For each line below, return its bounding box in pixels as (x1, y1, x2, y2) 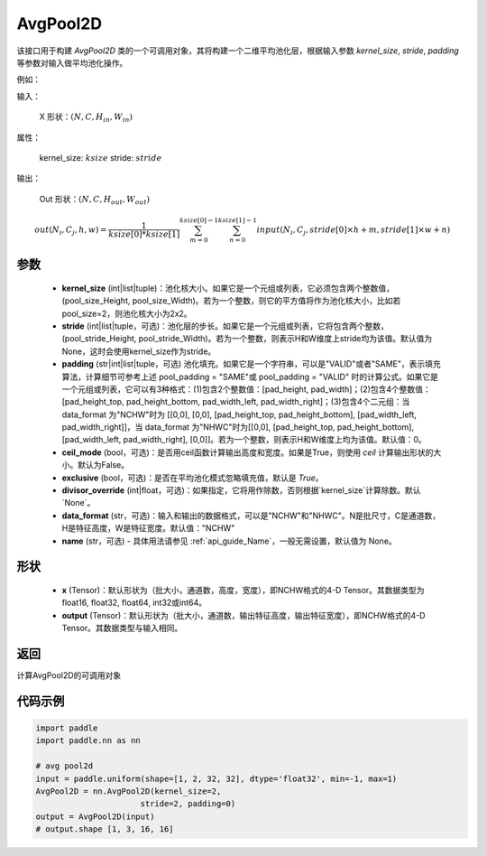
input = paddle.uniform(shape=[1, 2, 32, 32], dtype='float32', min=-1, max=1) (35, 773, 398, 784)
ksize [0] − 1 (179, 216, 219, 225)
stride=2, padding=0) (140, 799, 236, 809)
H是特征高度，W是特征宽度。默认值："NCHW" (61, 523, 235, 534)
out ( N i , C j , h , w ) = (34, 224, 107, 237)
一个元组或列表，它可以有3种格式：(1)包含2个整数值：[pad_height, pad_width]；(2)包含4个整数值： (61, 384, 432, 395)
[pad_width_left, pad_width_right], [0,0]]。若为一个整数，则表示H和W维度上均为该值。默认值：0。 (61, 434, 427, 445)
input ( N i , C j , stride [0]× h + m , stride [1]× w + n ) (256, 224, 451, 237)
